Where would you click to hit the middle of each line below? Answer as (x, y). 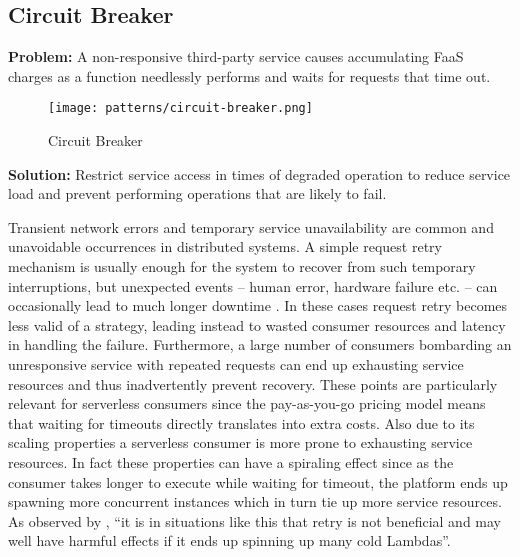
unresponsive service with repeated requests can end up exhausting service (236, 363)
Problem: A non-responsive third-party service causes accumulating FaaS (236, 56)
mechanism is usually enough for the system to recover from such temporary (242, 266)
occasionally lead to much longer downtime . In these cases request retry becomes (258, 305)
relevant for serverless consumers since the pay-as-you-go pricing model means (247, 403)
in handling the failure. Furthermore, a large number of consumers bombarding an (260, 344)
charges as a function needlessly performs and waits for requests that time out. (249, 75)
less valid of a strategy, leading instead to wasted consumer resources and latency (257, 324)
